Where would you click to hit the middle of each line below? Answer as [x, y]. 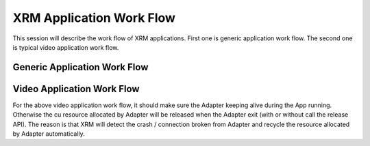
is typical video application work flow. [66, 47]
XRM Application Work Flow [94, 18]
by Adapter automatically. [49, 134]
